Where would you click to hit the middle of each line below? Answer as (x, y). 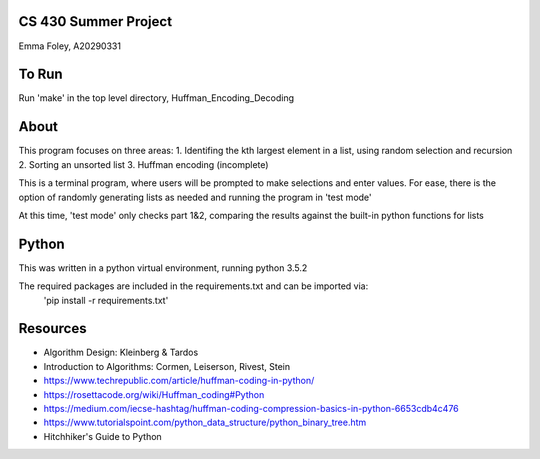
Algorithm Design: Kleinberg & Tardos (121, 352)
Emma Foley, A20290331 (70, 46)
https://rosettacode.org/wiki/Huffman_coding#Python (154, 394)
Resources (52, 328)
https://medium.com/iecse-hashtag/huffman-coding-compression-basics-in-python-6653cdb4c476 (251, 409)
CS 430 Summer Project (95, 21)
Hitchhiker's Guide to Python (102, 436)
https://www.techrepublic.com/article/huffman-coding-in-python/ (179, 381)
